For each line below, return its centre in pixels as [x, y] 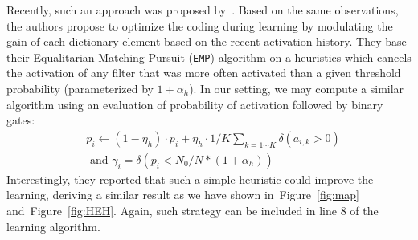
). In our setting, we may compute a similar [297, 89]
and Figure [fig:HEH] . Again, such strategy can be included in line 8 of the [193, 211]
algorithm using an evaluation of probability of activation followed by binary [195, 104]
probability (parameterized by [80, 89]
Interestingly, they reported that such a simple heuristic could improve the [190, 179]
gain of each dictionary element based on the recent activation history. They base [207, 41]
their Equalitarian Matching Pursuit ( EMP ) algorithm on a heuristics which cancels [209, 57]
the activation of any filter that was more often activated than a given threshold [204, 73]
